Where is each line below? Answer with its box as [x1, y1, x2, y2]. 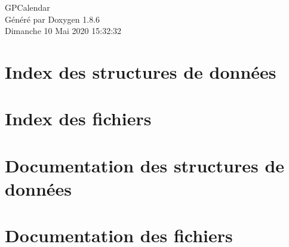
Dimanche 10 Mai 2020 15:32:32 [5, 24, 122, 37]
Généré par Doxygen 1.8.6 [5, 13, 100, 25]
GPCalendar [5, 1, 50, 13]
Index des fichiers [5, 106, 152, 131]
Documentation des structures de [5, 153, 285, 177]
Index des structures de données [5, 59, 276, 84]
